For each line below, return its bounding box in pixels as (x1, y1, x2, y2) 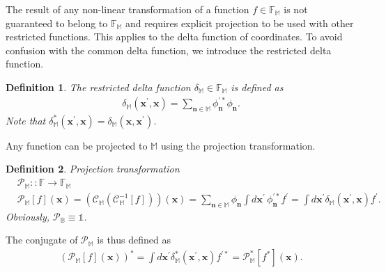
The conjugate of (6, 232, 78, 247)
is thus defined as (97, 232, 171, 247)
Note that (6, 113, 46, 127)
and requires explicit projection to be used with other (125, 15, 354, 30)
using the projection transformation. (160, 138, 316, 152)
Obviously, (6, 209, 49, 223)
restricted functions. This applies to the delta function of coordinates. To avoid (6, 29, 343, 44)
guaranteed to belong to (6, 15, 108, 30)
